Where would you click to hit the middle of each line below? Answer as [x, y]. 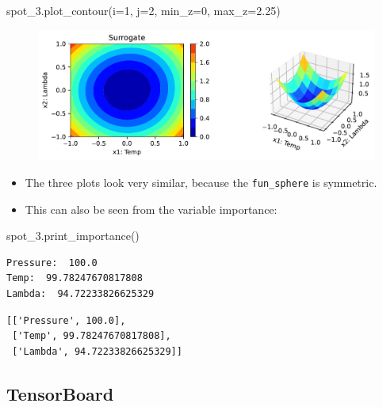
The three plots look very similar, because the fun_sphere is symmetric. [201, 182]
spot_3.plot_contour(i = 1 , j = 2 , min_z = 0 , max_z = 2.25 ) [144, 10]
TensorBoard [60, 393]
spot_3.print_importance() [73, 236]
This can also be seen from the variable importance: [151, 209]
